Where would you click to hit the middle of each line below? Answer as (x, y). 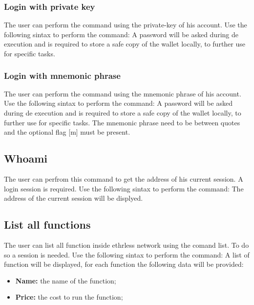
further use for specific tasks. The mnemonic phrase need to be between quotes (122, 122)
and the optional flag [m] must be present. (67, 132)
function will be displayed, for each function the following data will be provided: (124, 264)
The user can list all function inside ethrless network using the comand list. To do (127, 245)
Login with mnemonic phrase (62, 75)
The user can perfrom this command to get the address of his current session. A (124, 178)
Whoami (26, 158)
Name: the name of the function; (66, 280)
